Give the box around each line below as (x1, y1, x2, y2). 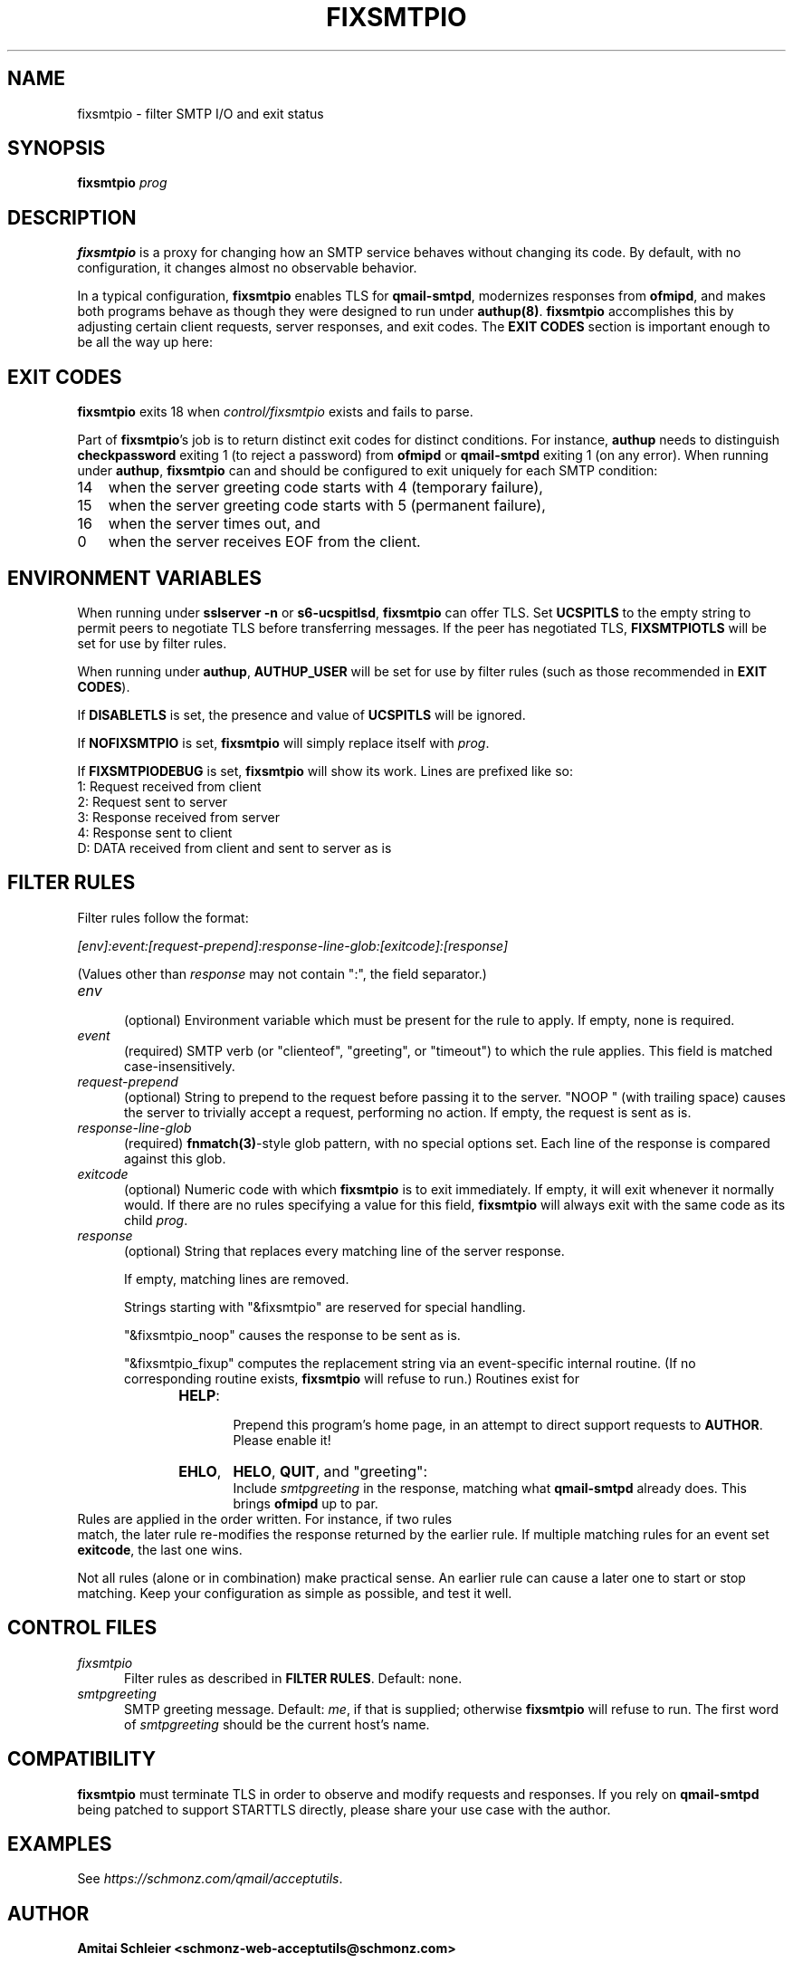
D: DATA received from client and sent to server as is (77, 839, 392, 856)
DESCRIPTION (7, 206, 137, 229)
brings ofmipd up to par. (233, 1495, 378, 1511)
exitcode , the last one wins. (77, 1541, 243, 1557)
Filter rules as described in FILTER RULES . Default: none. (124, 1670, 463, 1686)
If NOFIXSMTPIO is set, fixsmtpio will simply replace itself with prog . (77, 734, 490, 751)
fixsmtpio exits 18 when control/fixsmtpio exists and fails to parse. (77, 404, 473, 420)
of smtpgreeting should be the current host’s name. (124, 1716, 430, 1732)
